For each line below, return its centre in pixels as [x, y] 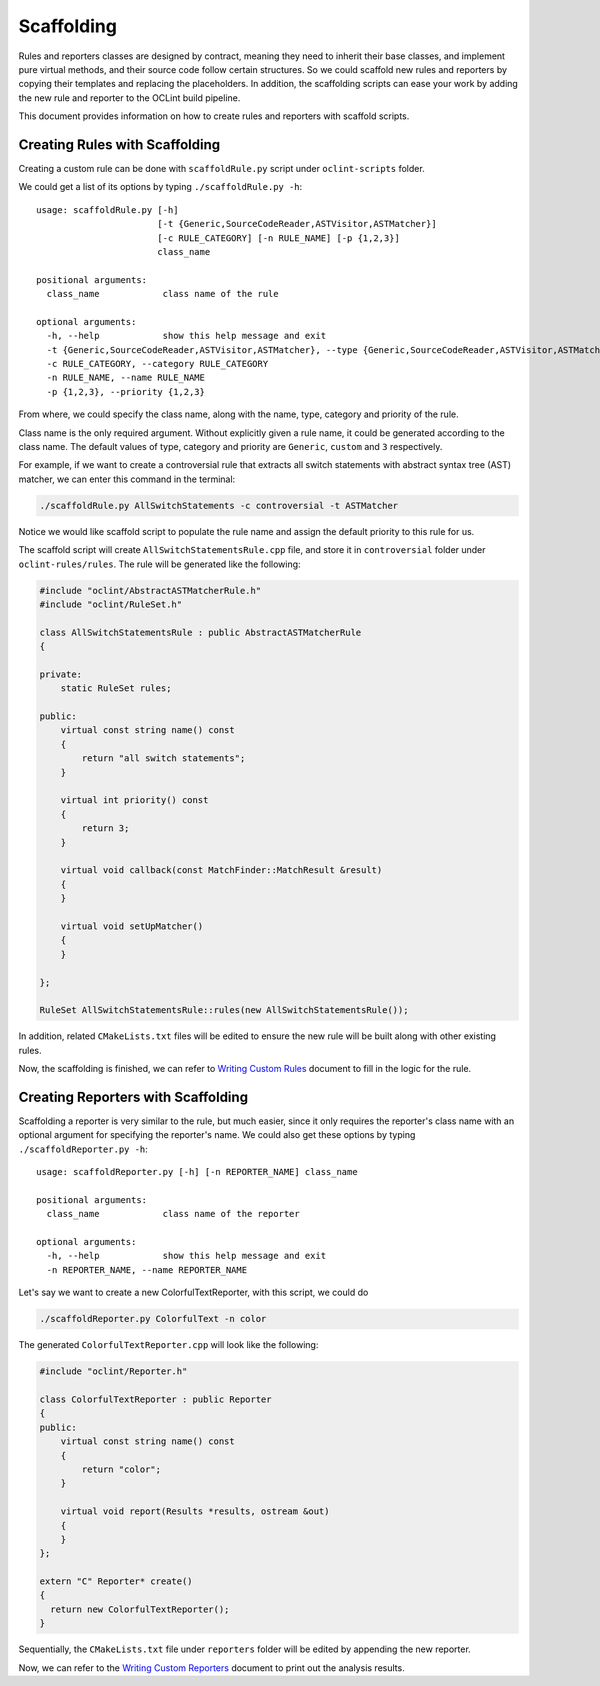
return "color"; [121, 1469]
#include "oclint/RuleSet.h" [111, 604]
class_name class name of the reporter [173, 1214]
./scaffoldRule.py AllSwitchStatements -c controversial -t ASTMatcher [219, 505]
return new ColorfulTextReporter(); [140, 1609]
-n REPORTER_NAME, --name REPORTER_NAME [147, 1269]
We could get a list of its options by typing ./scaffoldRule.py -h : [160, 187]
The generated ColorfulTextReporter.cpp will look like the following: [168, 1345]
